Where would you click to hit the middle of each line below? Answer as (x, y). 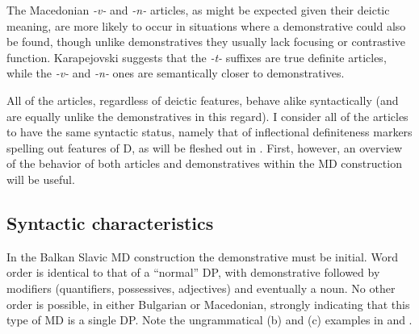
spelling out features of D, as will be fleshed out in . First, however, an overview (205, 147)
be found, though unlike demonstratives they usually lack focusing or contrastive (206, 42)
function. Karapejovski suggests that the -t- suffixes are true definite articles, (197, 57)
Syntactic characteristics (110, 222)
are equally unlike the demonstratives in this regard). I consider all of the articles (207, 116)
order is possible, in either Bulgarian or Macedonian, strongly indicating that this (208, 304)
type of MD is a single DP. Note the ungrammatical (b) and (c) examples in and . (209, 320)
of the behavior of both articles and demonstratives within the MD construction (204, 163)
